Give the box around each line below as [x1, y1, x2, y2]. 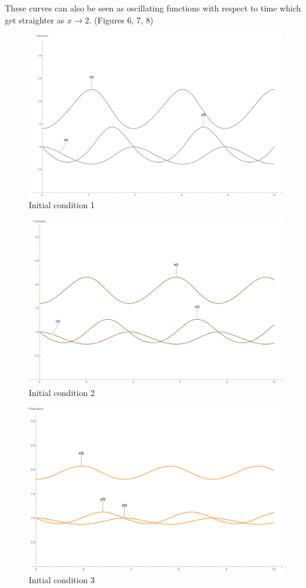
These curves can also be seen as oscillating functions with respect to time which [5, 2, 301, 14]
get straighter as [5, 13, 65, 26]
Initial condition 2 [29, 386, 95, 398]
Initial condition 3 [29, 574, 95, 586]
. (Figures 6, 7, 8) [89, 13, 154, 26]
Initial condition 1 [29, 199, 95, 211]
